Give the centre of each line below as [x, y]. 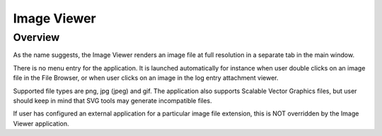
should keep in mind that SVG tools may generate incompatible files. [112, 100]
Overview [36, 37]
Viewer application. [41, 123]
